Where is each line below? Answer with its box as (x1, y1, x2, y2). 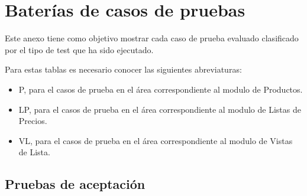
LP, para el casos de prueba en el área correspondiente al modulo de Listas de (18, 103, 301, 115)
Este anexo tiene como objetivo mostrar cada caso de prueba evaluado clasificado (5, 32, 299, 44)
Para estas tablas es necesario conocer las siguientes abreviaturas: (5, 63, 242, 76)
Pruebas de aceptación (5, 175, 146, 193)
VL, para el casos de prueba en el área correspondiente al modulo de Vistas (18, 134, 293, 146)
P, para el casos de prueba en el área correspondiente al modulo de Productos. (18, 83, 303, 95)
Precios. (18, 115, 47, 127)
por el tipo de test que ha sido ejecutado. (5, 43, 154, 55)
